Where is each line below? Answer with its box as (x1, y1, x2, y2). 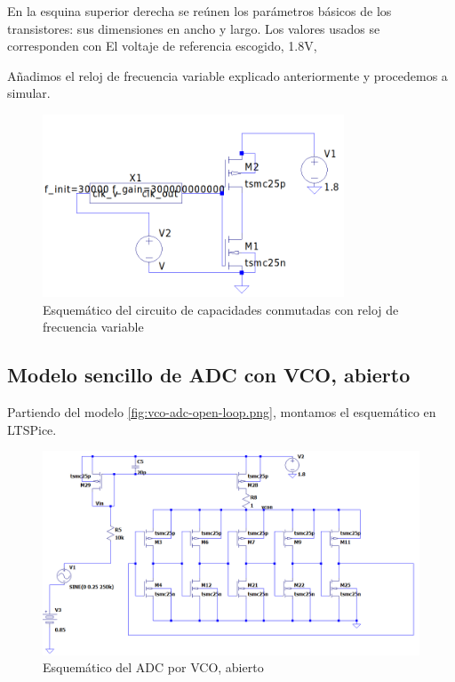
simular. (7, 84, 51, 102)
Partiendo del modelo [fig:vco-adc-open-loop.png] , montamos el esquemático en (7, 402, 436, 421)
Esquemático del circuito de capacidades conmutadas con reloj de (43, 300, 399, 318)
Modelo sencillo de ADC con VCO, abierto (7, 361, 411, 389)
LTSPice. (7, 420, 57, 438)
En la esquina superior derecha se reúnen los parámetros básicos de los (7, 2, 392, 20)
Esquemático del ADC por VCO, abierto (43, 658, 264, 677)
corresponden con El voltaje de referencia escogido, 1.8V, (7, 36, 317, 55)
